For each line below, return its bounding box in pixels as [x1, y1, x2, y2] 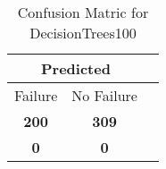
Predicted [41, 58, 111, 79]
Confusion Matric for [17, 2, 149, 22]
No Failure [71, 85, 137, 106]
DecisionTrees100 [29, 22, 137, 43]
